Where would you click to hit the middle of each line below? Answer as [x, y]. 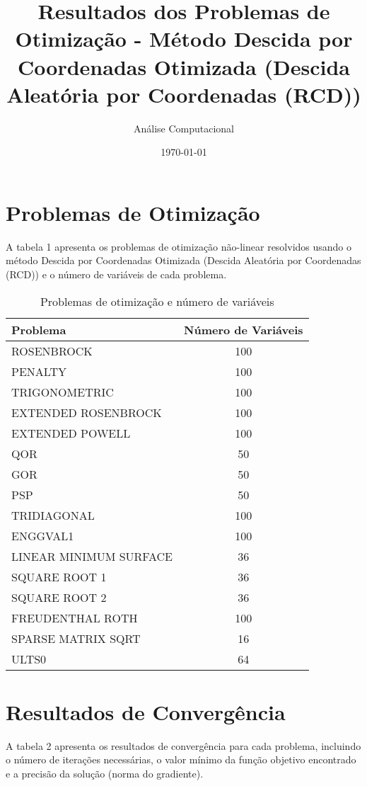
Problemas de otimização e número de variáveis [157, 301]
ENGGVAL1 [43, 535]
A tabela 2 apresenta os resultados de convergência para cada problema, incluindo [183, 745]
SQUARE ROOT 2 [59, 597]
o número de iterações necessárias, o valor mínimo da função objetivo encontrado [181, 759]
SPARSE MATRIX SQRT [76, 638]
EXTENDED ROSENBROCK [87, 412]
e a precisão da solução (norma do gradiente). [105, 773]
